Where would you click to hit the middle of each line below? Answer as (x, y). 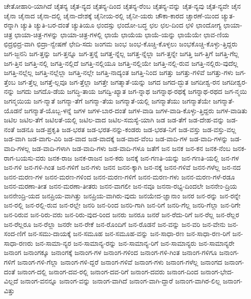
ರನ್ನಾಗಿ (11, 25)
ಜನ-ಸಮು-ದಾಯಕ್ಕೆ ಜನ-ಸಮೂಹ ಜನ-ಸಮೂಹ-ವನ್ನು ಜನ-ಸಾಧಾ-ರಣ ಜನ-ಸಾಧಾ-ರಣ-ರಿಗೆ (129, 233)
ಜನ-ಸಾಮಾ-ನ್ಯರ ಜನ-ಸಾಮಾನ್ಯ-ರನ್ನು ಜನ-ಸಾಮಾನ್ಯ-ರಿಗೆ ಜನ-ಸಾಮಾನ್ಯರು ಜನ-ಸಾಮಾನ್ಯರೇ (135, 243)
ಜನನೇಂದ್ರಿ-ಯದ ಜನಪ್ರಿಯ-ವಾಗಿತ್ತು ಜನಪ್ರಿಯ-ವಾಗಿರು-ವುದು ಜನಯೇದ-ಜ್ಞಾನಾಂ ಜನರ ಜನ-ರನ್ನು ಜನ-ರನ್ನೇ (122, 195)
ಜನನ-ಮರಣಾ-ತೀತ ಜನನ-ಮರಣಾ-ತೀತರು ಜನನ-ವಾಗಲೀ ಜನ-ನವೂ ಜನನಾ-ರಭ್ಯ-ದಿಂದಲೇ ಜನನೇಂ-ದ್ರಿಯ (121, 186)
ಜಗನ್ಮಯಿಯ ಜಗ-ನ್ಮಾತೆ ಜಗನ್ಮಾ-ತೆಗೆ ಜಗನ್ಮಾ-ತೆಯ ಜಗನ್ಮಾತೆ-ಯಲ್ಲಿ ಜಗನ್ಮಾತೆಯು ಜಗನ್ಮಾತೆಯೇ (107, 100)
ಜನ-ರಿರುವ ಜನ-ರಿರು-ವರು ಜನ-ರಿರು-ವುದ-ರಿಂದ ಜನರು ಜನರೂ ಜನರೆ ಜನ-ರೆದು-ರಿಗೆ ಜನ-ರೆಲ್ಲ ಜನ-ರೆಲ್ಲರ (122, 215)
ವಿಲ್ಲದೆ (11, 281)
